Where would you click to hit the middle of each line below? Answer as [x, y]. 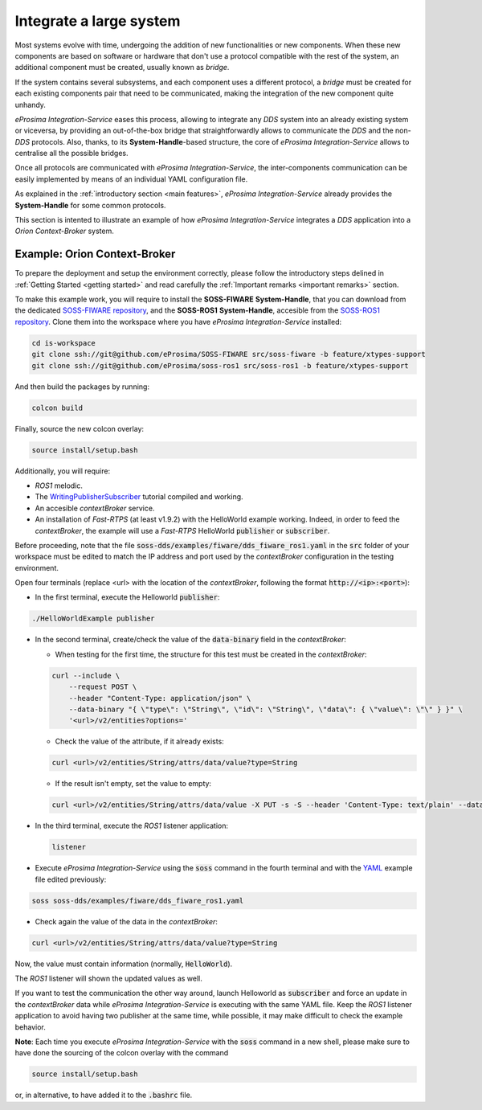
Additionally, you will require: [63, 471]
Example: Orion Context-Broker [95, 254]
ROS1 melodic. [59, 485]
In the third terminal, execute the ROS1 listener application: [132, 826]
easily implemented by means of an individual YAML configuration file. [131, 179]
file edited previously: [71, 879]
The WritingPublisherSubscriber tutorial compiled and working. [139, 497]
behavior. [30, 1027]
